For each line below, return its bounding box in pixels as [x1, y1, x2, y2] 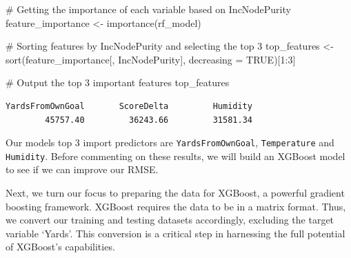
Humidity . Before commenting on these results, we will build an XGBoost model [6, 148, 345, 163]
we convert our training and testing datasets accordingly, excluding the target [6, 212, 334, 227]
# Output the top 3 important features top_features [6, 75, 230, 90]
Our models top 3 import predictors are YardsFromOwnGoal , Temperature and [6, 135, 334, 150]
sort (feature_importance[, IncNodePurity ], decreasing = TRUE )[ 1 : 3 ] [6, 52, 296, 66]
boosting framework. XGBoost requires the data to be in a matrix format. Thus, [6, 199, 346, 213]
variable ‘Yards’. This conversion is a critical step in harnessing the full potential [6, 226, 345, 240]
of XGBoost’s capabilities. [6, 239, 115, 254]
